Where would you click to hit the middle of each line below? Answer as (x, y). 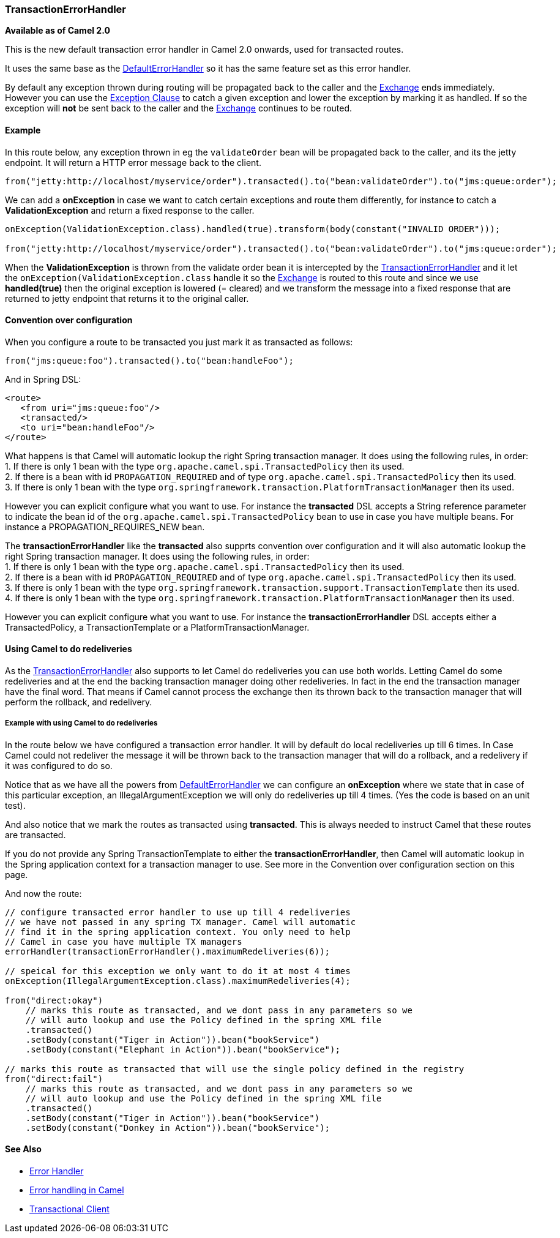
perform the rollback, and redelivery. (79, 702)
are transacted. (35, 835)
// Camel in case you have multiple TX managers (124, 941)
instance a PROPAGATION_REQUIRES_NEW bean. (105, 527)
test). (15, 805)
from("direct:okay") (54, 1000)
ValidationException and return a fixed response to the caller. (130, 210)
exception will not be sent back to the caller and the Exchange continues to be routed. (179, 108)
